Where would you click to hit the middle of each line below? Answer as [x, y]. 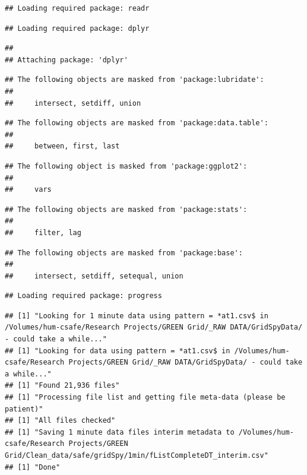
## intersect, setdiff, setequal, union [94, 276]
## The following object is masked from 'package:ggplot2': [126, 166]
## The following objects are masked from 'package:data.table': [137, 123]
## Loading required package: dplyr [77, 28]
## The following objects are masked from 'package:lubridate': [134, 80]
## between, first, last [62, 146]
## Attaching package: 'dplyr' [67, 60]
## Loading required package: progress [83, 296]
